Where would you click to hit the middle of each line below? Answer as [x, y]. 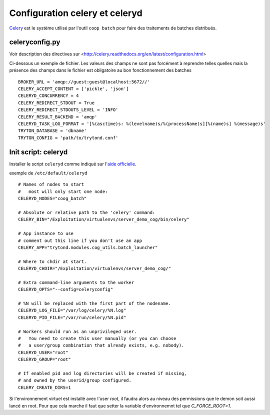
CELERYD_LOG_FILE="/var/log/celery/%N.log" [72, 310]
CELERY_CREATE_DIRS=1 [44, 387]
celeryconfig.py [35, 42]
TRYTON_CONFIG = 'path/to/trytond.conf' [68, 138]
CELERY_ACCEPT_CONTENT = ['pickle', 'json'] [74, 89]
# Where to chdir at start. [52, 261]
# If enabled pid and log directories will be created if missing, [102, 373]
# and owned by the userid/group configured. [75, 380]
